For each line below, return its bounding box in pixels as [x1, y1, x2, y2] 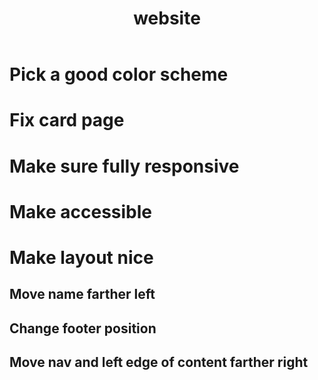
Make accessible [9, 200, 153, 223]
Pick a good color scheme [9, 63, 229, 86]
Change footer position [9, 320, 157, 337]
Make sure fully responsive [9, 155, 240, 177]
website [133, 7, 201, 30]
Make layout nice [9, 246, 154, 269]
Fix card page [9, 109, 125, 132]
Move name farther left [9, 286, 156, 303]
